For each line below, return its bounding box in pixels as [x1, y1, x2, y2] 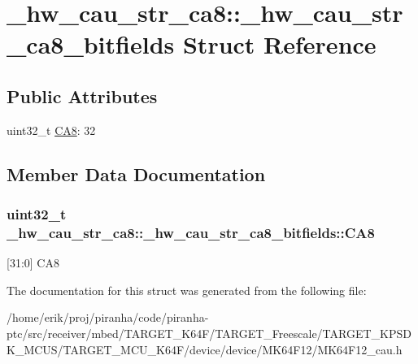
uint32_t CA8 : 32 [7, 121, 96, 138]
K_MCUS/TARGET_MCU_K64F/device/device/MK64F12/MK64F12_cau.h [7, 340, 403, 357]
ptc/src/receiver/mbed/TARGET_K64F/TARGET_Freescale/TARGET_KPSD [7, 325, 411, 342]
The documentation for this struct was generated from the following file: [7, 281, 367, 298]
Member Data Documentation [7, 161, 266, 186]
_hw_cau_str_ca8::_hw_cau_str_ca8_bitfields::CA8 [7, 222, 375, 242]
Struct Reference [182, 28, 377, 61]
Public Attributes [7, 83, 158, 108]
